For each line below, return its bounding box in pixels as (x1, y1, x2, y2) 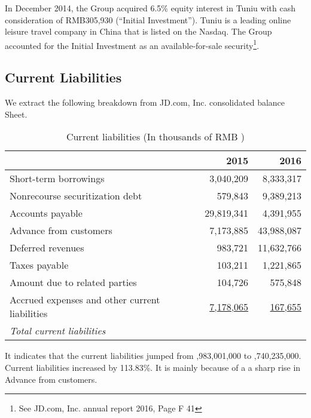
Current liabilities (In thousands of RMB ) (66, 130, 245, 144)
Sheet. (5, 107, 28, 120)
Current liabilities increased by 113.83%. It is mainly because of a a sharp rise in (5, 361, 301, 374)
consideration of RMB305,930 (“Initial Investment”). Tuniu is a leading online (5, 13, 291, 26)
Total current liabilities (10, 324, 106, 338)
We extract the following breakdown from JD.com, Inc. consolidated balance (5, 96, 285, 109)
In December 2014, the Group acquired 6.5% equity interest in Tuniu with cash (5, 2, 295, 14)
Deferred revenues (10, 241, 84, 255)
